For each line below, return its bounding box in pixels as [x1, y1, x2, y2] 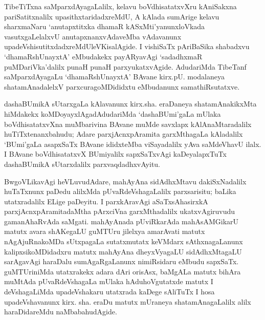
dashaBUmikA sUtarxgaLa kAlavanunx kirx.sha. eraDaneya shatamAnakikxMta [4, 98, 257, 109]
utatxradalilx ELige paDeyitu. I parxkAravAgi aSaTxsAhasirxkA [4, 196, 208, 206]
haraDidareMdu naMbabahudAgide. [4, 306, 117, 317]
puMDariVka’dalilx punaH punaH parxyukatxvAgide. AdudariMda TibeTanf [4, 61, 247, 72]
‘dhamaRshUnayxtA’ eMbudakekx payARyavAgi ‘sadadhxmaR [4, 51, 203, 61]
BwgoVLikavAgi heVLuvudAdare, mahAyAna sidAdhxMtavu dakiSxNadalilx [4, 176, 247, 186]
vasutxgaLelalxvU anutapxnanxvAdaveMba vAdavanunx [4, 31, 182, 41]
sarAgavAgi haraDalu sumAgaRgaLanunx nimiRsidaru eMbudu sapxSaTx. [4, 256, 239, 267]
